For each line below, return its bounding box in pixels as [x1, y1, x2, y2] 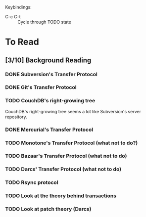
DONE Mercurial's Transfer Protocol [5, 126, 93, 133]
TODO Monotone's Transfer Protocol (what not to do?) [5, 139, 138, 146]
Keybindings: [5, 4, 32, 10]
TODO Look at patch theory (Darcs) [5, 206, 92, 213]
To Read [5, 37, 40, 47]
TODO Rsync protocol [5, 179, 58, 186]
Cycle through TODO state [17, 19, 72, 25]
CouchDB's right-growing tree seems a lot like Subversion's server [5, 108, 141, 114]
